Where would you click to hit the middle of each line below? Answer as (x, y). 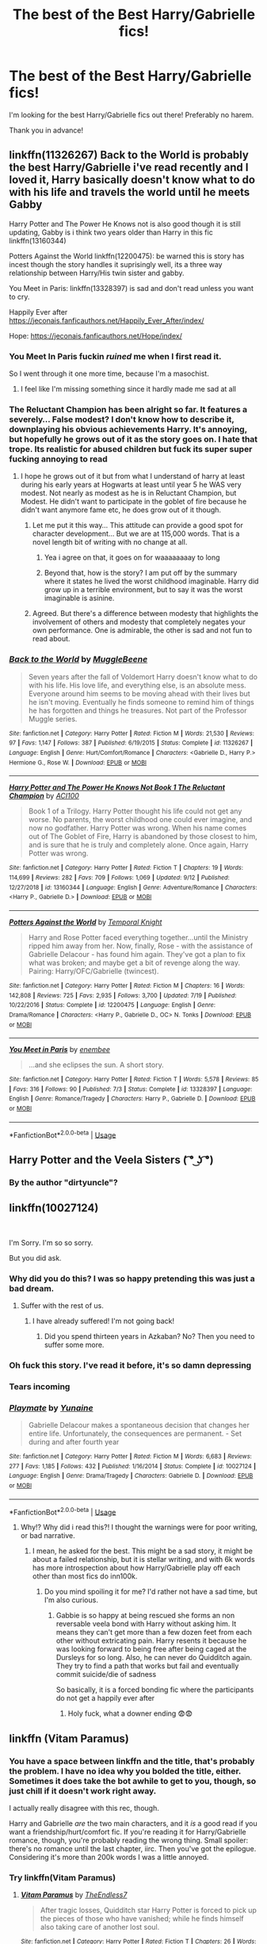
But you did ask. (35, 1257)
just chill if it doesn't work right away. (83, 1791)
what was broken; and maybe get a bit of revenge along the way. (134, 962)
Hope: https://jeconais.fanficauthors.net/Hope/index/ (96, 335)
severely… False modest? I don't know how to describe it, (122, 419)
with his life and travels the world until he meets (130, 192)
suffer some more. (74, 1345)
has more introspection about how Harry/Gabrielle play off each (136, 1568)
